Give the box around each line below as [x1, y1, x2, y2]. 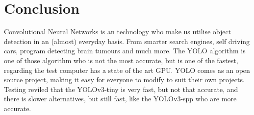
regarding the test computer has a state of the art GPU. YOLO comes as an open [4, 65, 250, 75]
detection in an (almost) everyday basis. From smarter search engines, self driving [4, 36, 250, 46]
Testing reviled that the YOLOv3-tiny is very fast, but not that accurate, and [4, 84, 238, 94]
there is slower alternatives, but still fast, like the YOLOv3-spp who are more [4, 93, 237, 104]
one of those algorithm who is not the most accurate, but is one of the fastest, [4, 55, 238, 65]
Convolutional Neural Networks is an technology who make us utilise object [4, 26, 231, 37]
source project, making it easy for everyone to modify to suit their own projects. [4, 74, 245, 85]
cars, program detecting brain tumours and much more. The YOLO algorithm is [4, 46, 246, 56]
